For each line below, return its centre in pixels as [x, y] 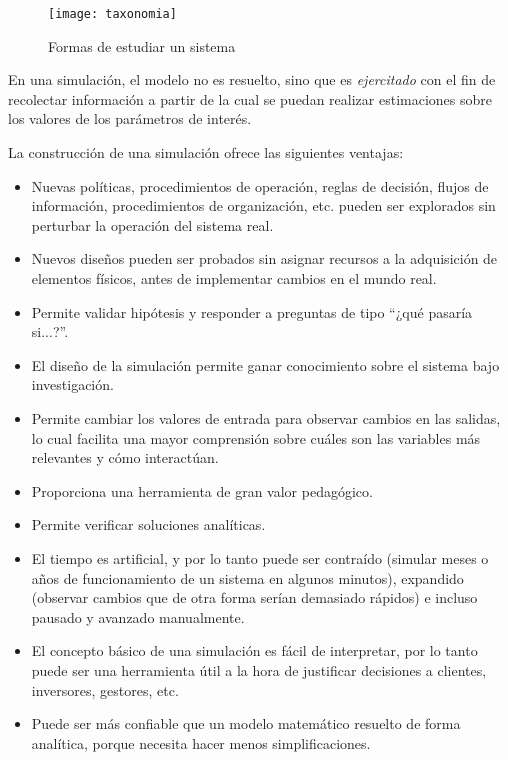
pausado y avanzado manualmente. [138, 616]
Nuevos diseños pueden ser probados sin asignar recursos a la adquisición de [264, 258]
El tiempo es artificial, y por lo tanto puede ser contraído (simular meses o [260, 557]
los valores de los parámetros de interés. [130, 118]
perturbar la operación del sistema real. [152, 224]
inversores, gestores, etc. [105, 689]
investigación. [72, 384]
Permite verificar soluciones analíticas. [148, 524]
